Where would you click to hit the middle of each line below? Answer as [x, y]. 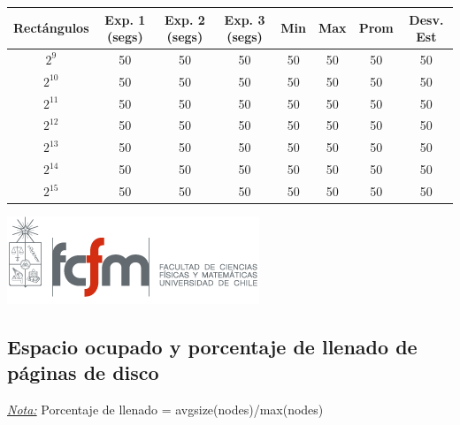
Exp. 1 [125, 19]
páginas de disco [83, 372]
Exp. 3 [245, 19]
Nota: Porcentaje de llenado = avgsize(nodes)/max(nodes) [165, 410]
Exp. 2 [184, 19]
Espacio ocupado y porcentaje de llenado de [212, 347]
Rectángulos [51, 28]
